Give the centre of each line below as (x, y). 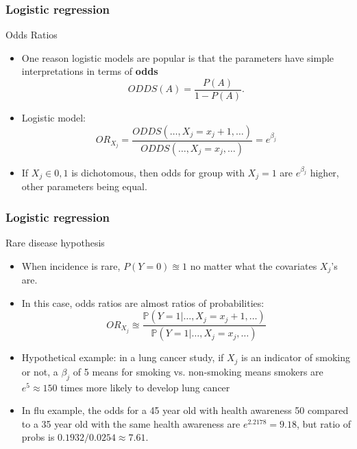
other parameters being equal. (84, 186)
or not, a (40, 371)
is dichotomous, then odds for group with (158, 172)
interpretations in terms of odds (90, 71)
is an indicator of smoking (296, 357)
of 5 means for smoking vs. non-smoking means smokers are (198, 371)
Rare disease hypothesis (55, 243)
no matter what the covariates (254, 265)
